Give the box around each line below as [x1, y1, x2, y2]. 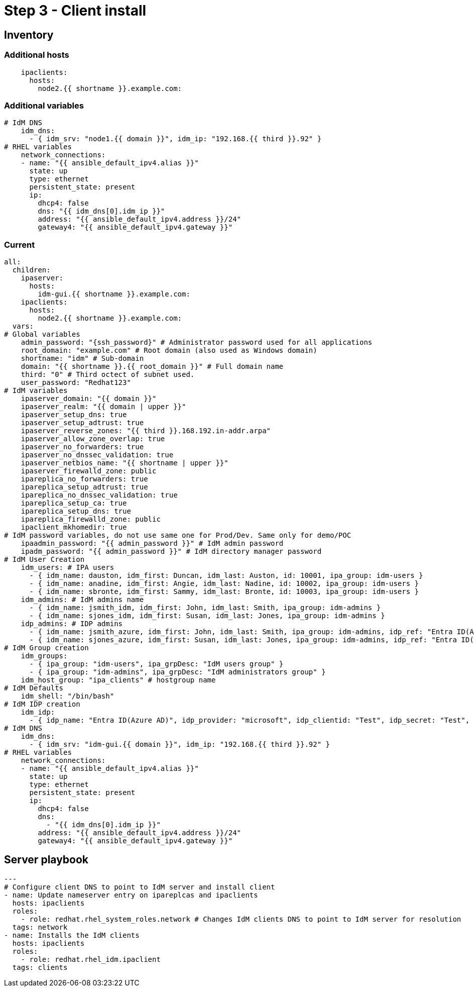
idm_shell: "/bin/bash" [21, 692, 114, 701]
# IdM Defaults [4, 684, 64, 692]
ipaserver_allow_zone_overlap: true [21, 435, 165, 443]
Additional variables [4, 100, 84, 111]
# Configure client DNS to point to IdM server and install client [4, 882, 275, 891]
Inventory [4, 28, 54, 41]
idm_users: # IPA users [21, 563, 114, 572]
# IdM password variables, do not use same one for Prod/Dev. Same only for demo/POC [4, 531, 351, 540]
